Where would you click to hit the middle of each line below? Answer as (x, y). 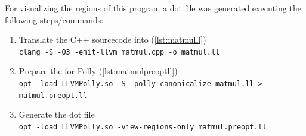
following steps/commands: (54, 19)
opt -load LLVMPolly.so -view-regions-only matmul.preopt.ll (143, 127)
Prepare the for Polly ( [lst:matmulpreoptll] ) (98, 71)
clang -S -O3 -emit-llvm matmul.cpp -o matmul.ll (119, 52)
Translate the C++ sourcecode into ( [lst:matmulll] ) (112, 39)
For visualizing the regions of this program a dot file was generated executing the (153, 8)
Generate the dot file (57, 114)
